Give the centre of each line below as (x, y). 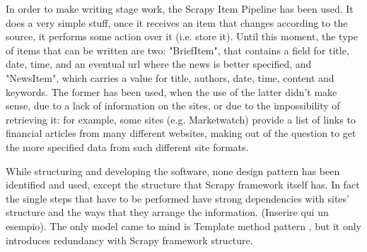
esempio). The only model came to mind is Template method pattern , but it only (184, 226)
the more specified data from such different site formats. (127, 146)
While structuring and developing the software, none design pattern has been (173, 170)
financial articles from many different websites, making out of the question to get (181, 133)
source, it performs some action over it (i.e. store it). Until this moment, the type (182, 36)
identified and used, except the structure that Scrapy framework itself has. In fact (183, 185)
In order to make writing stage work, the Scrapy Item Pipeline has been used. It (180, 8)
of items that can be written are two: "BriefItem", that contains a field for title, (177, 50)
